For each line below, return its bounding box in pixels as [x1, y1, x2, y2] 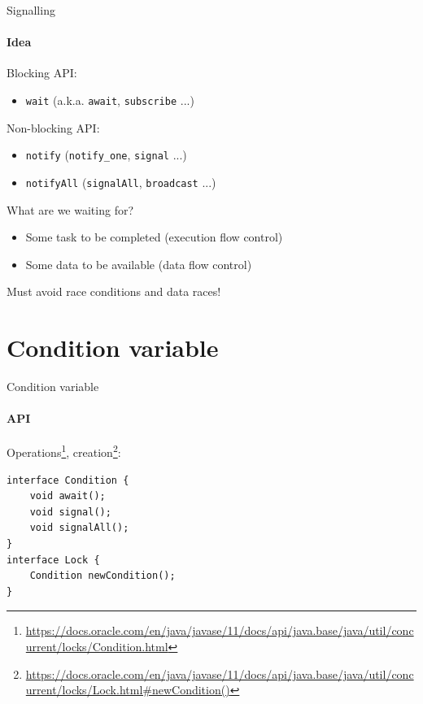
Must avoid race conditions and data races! [7, 283, 221, 300]
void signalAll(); [29, 522, 129, 534]
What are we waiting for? [7, 201, 134, 218]
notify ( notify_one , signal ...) [25, 146, 187, 163]
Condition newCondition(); [29, 570, 176, 582]
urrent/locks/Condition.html [25, 638, 168, 655]
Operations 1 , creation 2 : [7, 441, 121, 461]
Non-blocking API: [7, 119, 100, 136]
